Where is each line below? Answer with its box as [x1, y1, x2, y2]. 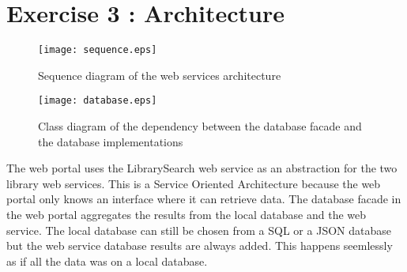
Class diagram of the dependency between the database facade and [38, 118, 362, 134]
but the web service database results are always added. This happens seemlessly [6, 237, 393, 254]
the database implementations [38, 133, 183, 149]
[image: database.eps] [38, 95, 157, 107]
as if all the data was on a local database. [6, 252, 208, 269]
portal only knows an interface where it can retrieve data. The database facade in [6, 191, 401, 207]
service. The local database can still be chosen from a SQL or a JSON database [6, 221, 391, 238]
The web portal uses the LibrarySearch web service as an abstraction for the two [6, 160, 398, 176]
